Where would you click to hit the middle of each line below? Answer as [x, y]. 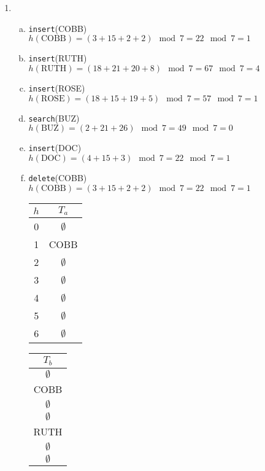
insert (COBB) [58, 28]
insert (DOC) [55, 148]
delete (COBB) [58, 177]
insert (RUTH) [58, 58]
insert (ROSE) [57, 88]
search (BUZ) [54, 118]
